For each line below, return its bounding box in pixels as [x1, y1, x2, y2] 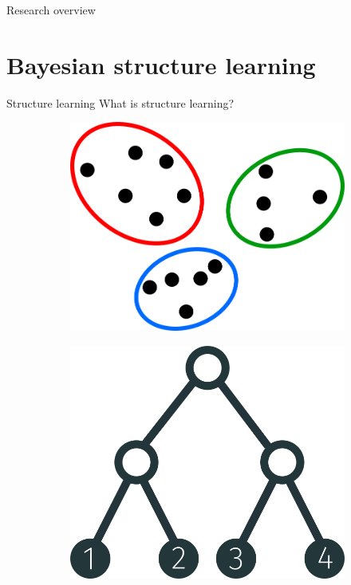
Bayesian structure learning [6, 48, 316, 80]
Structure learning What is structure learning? [6, 94, 235, 111]
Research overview [6, 2, 96, 18]
